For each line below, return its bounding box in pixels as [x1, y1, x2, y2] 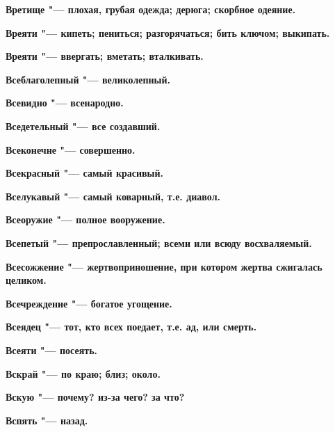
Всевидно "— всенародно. [6, 95, 124, 110]
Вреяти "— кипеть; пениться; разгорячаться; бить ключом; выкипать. [6, 25, 330, 40]
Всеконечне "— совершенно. [6, 142, 136, 157]
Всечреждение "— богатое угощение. [6, 296, 172, 310]
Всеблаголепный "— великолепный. [6, 72, 171, 86]
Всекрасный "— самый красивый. [6, 166, 164, 180]
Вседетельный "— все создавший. [6, 118, 161, 133]
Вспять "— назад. [6, 413, 88, 427]
